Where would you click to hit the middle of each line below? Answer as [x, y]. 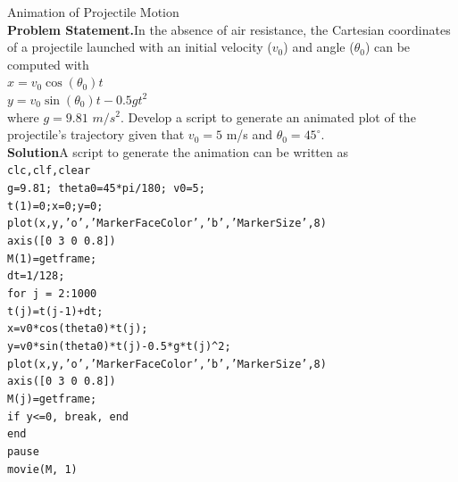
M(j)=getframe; [52, 399]
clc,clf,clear [49, 171]
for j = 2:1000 [52, 293]
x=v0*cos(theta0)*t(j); [78, 329]
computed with [48, 64]
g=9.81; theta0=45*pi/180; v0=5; [106, 188]
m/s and [250, 134]
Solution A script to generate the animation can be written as [178, 151]
